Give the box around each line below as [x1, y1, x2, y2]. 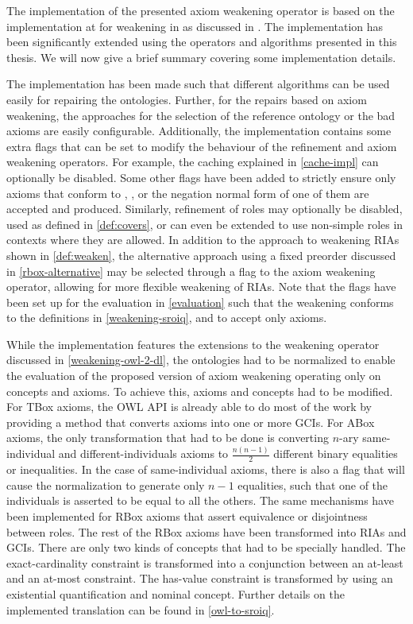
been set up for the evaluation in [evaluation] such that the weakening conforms [6, 293, 394, 310]
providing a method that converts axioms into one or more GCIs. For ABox [6, 413, 375, 430]
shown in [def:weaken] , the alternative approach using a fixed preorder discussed [6, 246, 396, 263]
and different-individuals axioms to [58, 445, 229, 462]
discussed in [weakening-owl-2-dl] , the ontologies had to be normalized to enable [6, 351, 396, 368]
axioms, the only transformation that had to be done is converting [6, 429, 329, 446]
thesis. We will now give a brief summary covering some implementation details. [6, 48, 396, 65]
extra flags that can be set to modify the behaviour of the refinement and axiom [6, 138, 397, 154]
